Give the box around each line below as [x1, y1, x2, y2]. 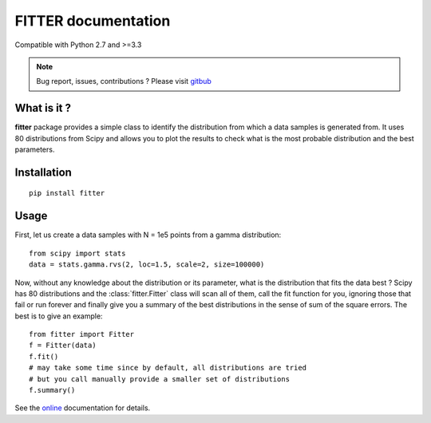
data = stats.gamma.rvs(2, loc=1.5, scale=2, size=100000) [29, 260, 265, 269]
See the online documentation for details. [14, 403, 151, 413]
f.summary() [29, 385, 76, 395]
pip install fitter [29, 188, 105, 198]
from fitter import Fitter [29, 330, 135, 339]
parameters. [14, 144, 55, 155]
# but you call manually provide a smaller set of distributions [29, 374, 291, 383]
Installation [14, 165, 72, 179]
